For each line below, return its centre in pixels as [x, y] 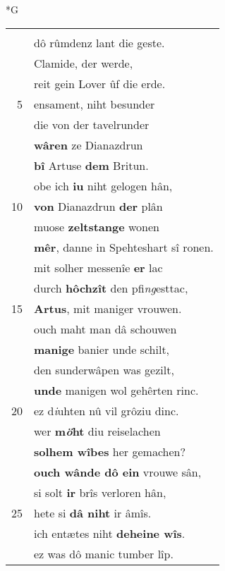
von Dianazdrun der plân [98, 206]
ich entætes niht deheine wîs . [110, 533]
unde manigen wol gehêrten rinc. [116, 390]
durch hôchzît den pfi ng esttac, [111, 288]
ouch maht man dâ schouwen [105, 329]
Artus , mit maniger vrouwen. [108, 308]
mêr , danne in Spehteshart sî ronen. [124, 247]
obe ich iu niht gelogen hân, [103, 185]
